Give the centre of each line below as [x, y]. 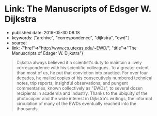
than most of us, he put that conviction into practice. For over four [82, 72]
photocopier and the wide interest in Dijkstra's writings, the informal [84, 98]
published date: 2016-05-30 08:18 [46, 32]
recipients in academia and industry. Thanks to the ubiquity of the [82, 93]
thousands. [28, 109]
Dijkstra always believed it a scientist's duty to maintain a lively [79, 62]
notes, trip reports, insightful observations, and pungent [72, 83]
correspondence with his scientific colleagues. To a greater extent [82, 67]
